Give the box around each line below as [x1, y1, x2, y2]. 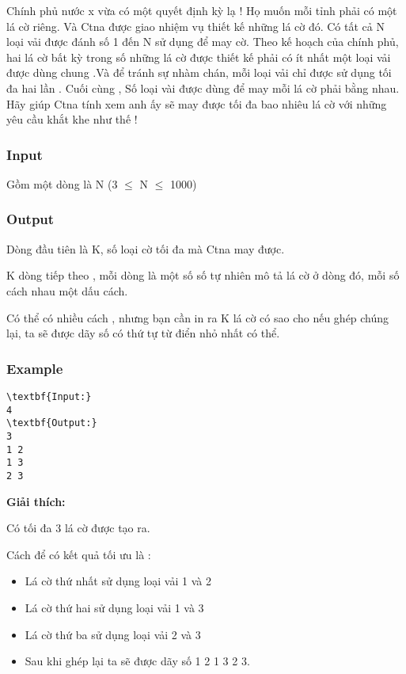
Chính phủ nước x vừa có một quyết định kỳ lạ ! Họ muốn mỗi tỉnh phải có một [6, 2, 397, 18]
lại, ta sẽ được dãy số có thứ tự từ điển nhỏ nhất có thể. [6, 325, 280, 341]
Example [6, 358, 63, 378]
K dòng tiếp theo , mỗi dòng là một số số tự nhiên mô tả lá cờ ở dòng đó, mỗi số [6, 267, 400, 284]
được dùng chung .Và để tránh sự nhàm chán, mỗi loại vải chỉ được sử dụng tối [6, 64, 392, 81]
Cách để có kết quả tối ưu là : [6, 546, 151, 562]
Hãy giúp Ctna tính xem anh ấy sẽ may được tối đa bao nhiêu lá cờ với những [6, 95, 387, 112]
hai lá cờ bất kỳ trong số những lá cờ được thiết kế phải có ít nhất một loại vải [6, 48, 391, 65]
